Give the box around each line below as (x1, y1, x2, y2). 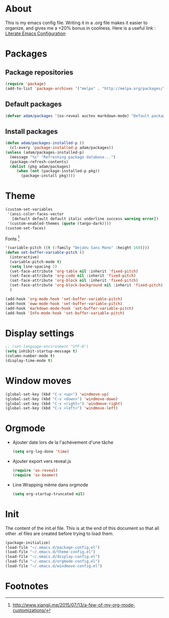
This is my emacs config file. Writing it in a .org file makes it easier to (5, 20, 148, 26)
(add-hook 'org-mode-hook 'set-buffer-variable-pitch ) (5, 296, 123, 301)
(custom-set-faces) (5, 225, 46, 230)
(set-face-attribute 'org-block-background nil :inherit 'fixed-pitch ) (10, 283, 163, 288)
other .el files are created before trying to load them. (5, 530, 114, 536)
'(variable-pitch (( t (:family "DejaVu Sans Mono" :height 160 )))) (5, 245, 150, 251)
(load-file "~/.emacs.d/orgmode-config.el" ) (5, 559, 100, 564)
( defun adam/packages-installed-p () (5, 140, 84, 146)
